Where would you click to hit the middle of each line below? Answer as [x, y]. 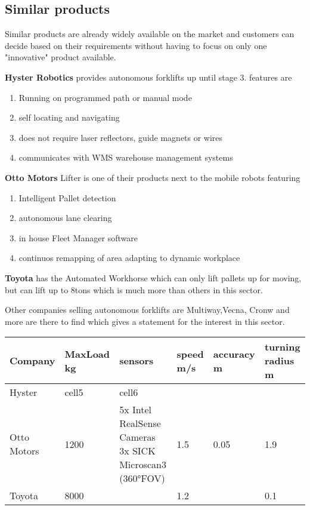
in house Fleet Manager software [78, 237]
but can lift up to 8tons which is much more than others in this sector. [134, 289]
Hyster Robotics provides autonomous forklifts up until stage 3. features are [148, 77]
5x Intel [135, 410]
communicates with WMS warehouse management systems [126, 157]
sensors [137, 361]
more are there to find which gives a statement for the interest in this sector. [145, 321]
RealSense [140, 423]
